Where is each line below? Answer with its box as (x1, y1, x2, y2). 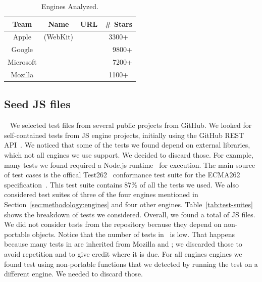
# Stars (104, 18, 133, 29)
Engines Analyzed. (41, 1, 99, 11)
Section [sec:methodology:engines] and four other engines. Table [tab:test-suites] (4, 199, 253, 210)
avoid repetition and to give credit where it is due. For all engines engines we (4, 248, 242, 259)
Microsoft (8, 57, 37, 67)
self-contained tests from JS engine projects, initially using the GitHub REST (4, 129, 244, 140)
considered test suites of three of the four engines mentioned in (4, 189, 198, 200)
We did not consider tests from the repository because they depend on (4, 219, 222, 229)
